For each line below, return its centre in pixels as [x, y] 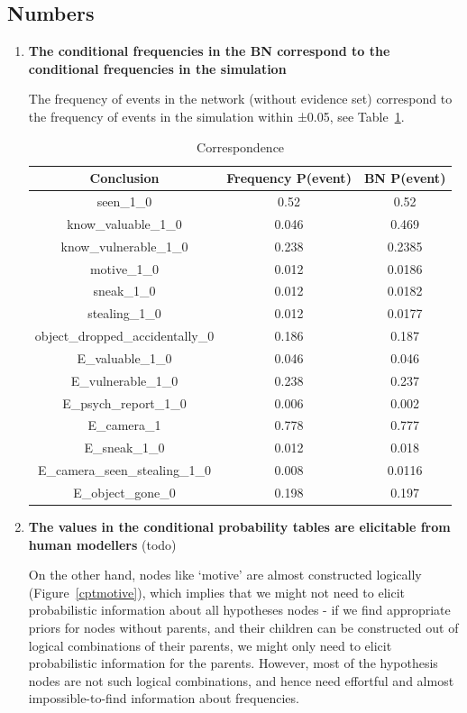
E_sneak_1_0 [124, 448]
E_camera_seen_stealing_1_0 [124, 470]
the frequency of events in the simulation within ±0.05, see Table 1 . [216, 116]
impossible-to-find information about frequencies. [164, 698]
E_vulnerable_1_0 [124, 380]
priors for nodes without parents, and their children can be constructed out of [243, 628]
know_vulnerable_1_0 [124, 246]
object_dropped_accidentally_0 [124, 336]
